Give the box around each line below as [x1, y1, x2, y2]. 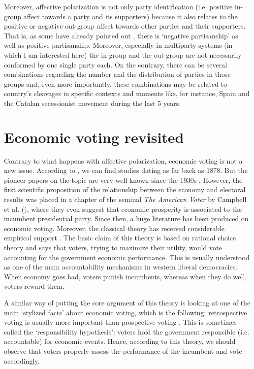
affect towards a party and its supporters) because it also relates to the [23, 11, 238, 21]
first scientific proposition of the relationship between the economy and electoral [4, 184, 246, 195]
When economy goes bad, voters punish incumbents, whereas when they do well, [4, 271, 247, 281]
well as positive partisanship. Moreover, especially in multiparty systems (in [4, 40, 233, 50]
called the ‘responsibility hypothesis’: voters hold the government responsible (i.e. [4, 326, 250, 336]
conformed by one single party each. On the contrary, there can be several [4, 59, 227, 69]
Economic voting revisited [4, 127, 184, 147]
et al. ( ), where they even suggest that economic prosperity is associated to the [4, 203, 242, 214]
